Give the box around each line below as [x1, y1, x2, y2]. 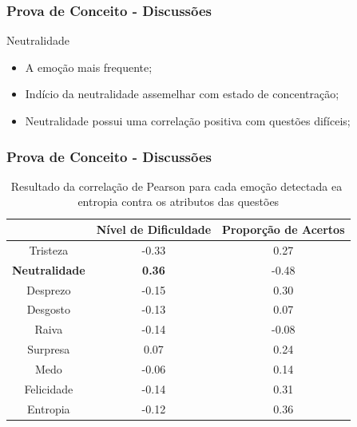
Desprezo [26, 281, 71, 298]
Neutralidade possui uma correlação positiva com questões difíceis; [25, 113, 351, 128]
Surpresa [27, 341, 70, 358]
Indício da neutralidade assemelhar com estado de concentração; [25, 85, 339, 102]
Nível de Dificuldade [96, 221, 212, 237]
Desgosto [26, 301, 71, 318]
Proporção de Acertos [222, 221, 345, 237]
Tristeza [29, 241, 69, 258]
